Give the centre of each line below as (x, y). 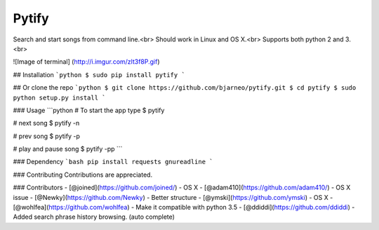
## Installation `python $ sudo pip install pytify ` (99, 74)
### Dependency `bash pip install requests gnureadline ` (113, 162)
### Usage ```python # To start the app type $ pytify (89, 110)
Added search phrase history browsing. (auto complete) (94, 217)
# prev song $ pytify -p (46, 136)
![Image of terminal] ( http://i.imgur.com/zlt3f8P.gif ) (87, 62)
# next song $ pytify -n (46, 123)
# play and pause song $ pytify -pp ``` (68, 149)
